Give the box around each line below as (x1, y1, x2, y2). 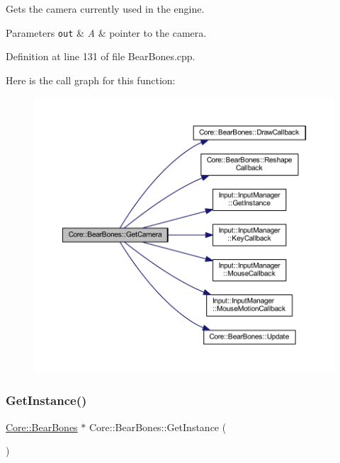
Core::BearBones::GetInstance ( (89, 419, 227, 434)
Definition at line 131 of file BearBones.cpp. (6, 49, 195, 64)
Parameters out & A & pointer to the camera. (6, 25, 207, 40)
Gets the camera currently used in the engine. (6, 1, 205, 16)
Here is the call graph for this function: (6, 72, 176, 87)
